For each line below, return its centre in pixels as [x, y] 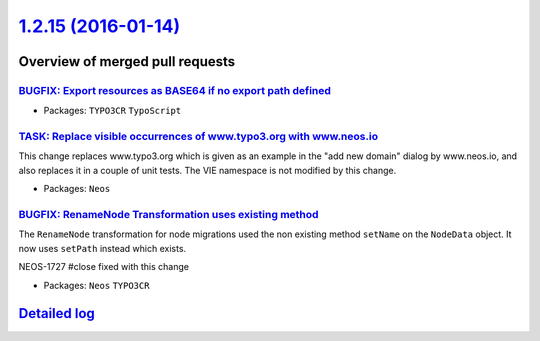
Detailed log [56, 313]
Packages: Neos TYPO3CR [96, 285]
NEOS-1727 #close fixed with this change [104, 267]
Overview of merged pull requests [127, 61]
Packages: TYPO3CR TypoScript [112, 111]
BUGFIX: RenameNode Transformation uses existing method [168, 214]
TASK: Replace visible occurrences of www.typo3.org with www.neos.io [198, 137]
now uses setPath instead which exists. [102, 248]
